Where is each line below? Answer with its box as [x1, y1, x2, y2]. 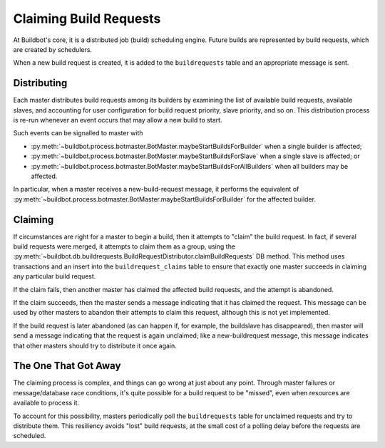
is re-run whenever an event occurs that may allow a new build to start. [13, 116, 222, 125]
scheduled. [13, 432, 46, 440]
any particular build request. [13, 272, 96, 281]
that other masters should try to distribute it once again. [13, 341, 178, 350]
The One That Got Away [13, 360, 121, 372]
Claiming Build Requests [13, 11, 161, 26]
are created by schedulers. [13, 45, 93, 53]
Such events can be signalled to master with [13, 129, 143, 137]
